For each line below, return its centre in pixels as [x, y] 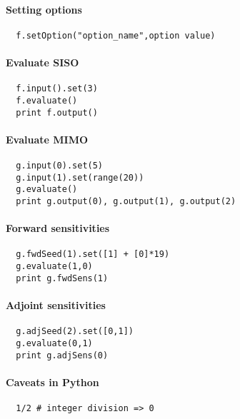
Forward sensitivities [58, 228]
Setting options [44, 9]
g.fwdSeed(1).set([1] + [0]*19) [93, 254]
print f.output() [57, 112]
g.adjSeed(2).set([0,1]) [75, 332]
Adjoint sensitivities [56, 305]
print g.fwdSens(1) [62, 278]
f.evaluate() [47, 100]
